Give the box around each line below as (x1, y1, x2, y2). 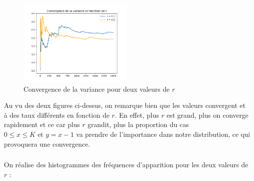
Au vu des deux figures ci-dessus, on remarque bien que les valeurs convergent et (4, 100, 246, 110)
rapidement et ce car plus (4, 119, 80, 129)
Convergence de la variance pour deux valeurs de (23, 83, 170, 94)
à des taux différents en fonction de (4, 109, 110, 120)
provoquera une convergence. (4, 138, 90, 149)
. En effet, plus (115, 109, 159, 120)
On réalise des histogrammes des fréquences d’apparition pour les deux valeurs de (4, 159, 248, 170)
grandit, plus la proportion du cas (87, 119, 189, 129)
